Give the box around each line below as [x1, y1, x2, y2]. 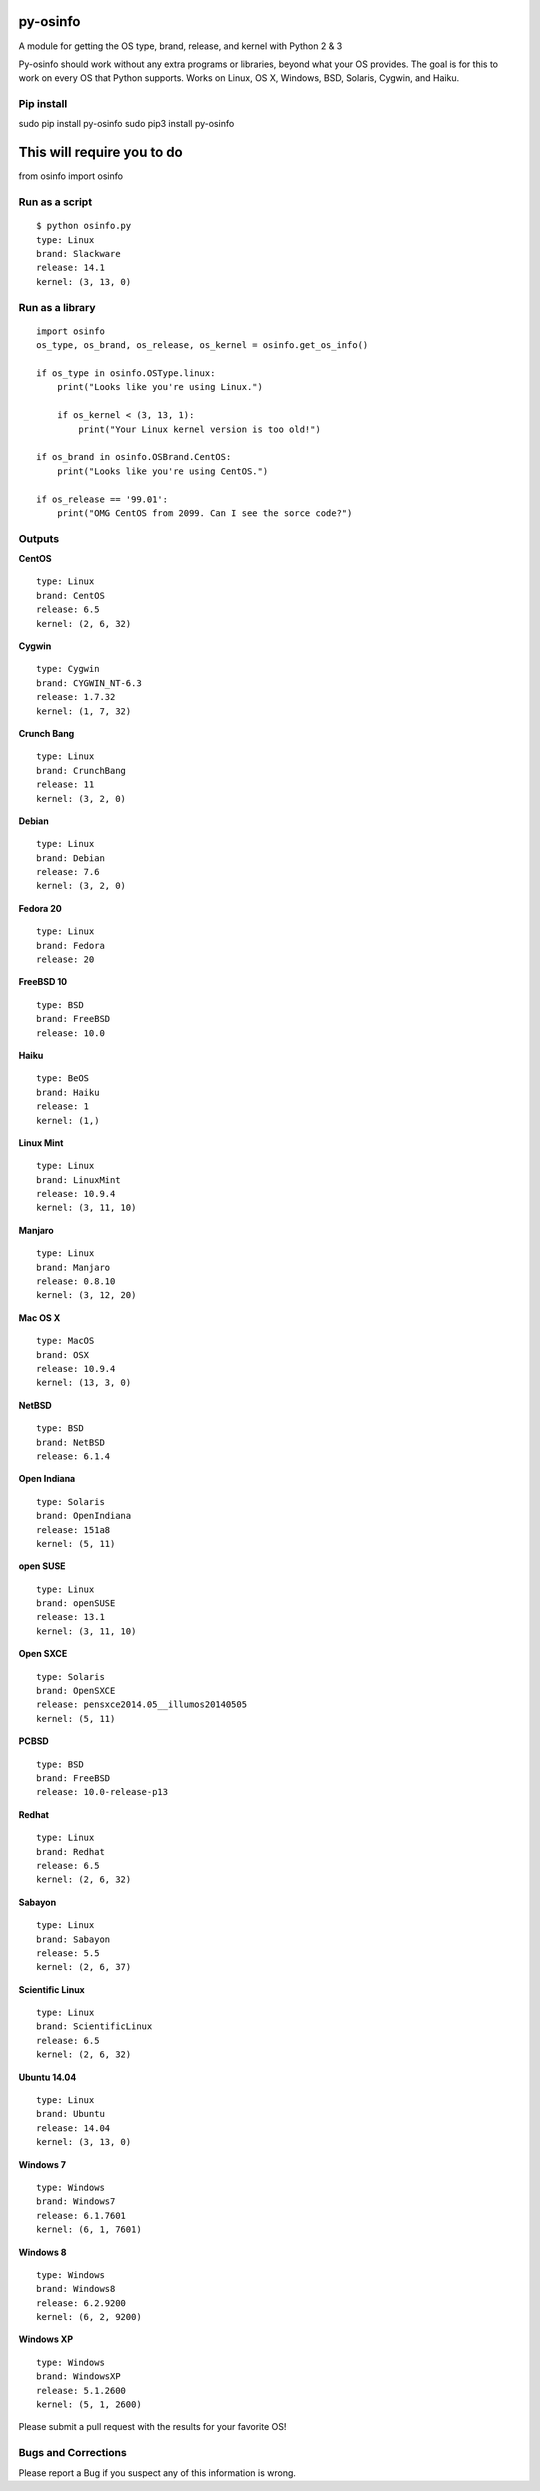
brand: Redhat [36, 1846, 105, 1857]
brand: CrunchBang [36, 765, 127, 776]
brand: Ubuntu [36, 2108, 105, 2120]
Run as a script [18, 195, 93, 209]
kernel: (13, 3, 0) [36, 1377, 132, 1389]
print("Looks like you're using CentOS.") [56, 465, 269, 477]
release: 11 [36, 779, 95, 790]
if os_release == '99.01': [36, 493, 169, 505]
